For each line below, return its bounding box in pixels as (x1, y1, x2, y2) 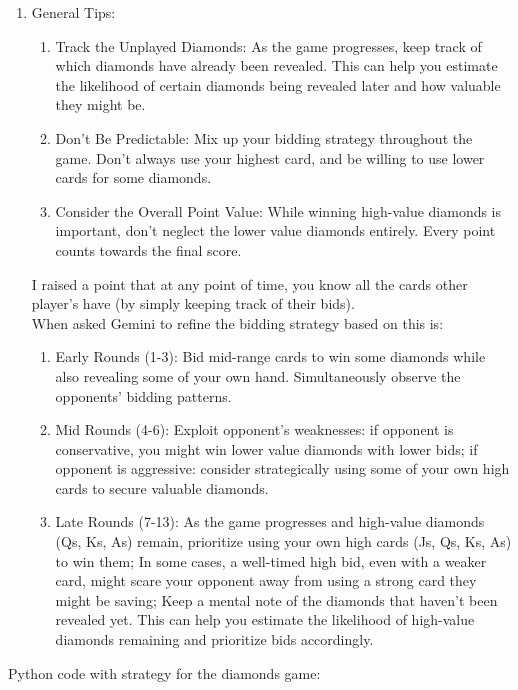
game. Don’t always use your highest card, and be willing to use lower (55, 147, 485, 168)
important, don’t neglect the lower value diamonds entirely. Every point (55, 220, 496, 241)
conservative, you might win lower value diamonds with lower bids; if (55, 438, 478, 459)
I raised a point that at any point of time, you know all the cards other (31, 273, 468, 294)
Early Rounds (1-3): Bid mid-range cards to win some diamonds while (55, 346, 486, 367)
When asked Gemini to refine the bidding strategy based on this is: (31, 312, 444, 333)
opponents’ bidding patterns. (55, 385, 232, 406)
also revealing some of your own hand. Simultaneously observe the (55, 365, 461, 386)
